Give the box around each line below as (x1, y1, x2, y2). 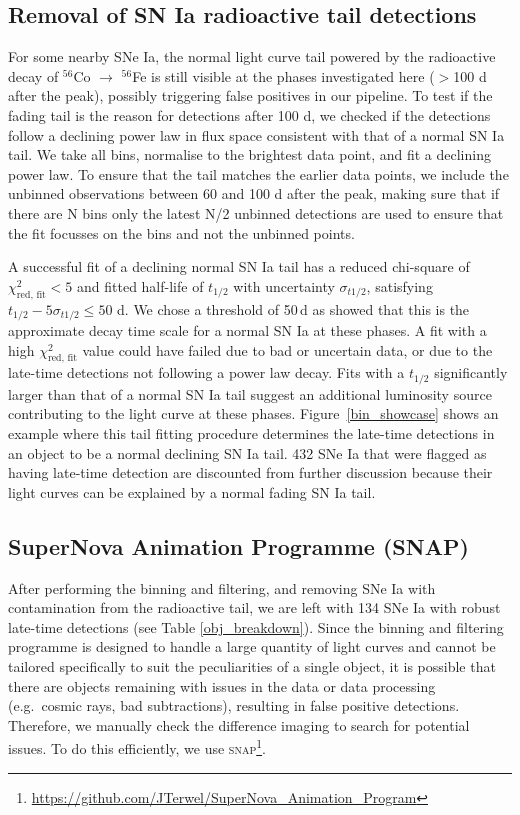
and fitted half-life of (77, 275, 204, 296)
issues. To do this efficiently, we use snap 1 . (8, 735, 266, 758)
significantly (434, 362, 508, 383)
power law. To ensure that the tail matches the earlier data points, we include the (8, 163, 509, 184)
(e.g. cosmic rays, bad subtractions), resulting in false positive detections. (8, 695, 460, 716)
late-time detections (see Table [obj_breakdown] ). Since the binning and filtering (8, 616, 504, 637)
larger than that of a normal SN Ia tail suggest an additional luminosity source (8, 383, 492, 404)
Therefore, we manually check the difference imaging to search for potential (8, 714, 470, 735)
